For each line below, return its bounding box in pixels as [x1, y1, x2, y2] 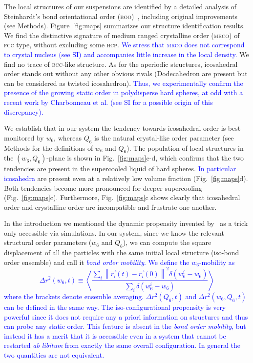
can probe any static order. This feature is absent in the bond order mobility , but [4, 321, 246, 331]
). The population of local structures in [126, 142, 244, 153]
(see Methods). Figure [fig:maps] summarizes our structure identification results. [4, 20, 245, 31]
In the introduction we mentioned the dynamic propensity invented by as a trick [4, 218, 248, 228]
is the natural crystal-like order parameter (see [94, 132, 234, 142]
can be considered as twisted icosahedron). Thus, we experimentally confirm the [4, 78, 243, 88]
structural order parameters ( [4, 237, 92, 247]
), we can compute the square [123, 237, 211, 247]
